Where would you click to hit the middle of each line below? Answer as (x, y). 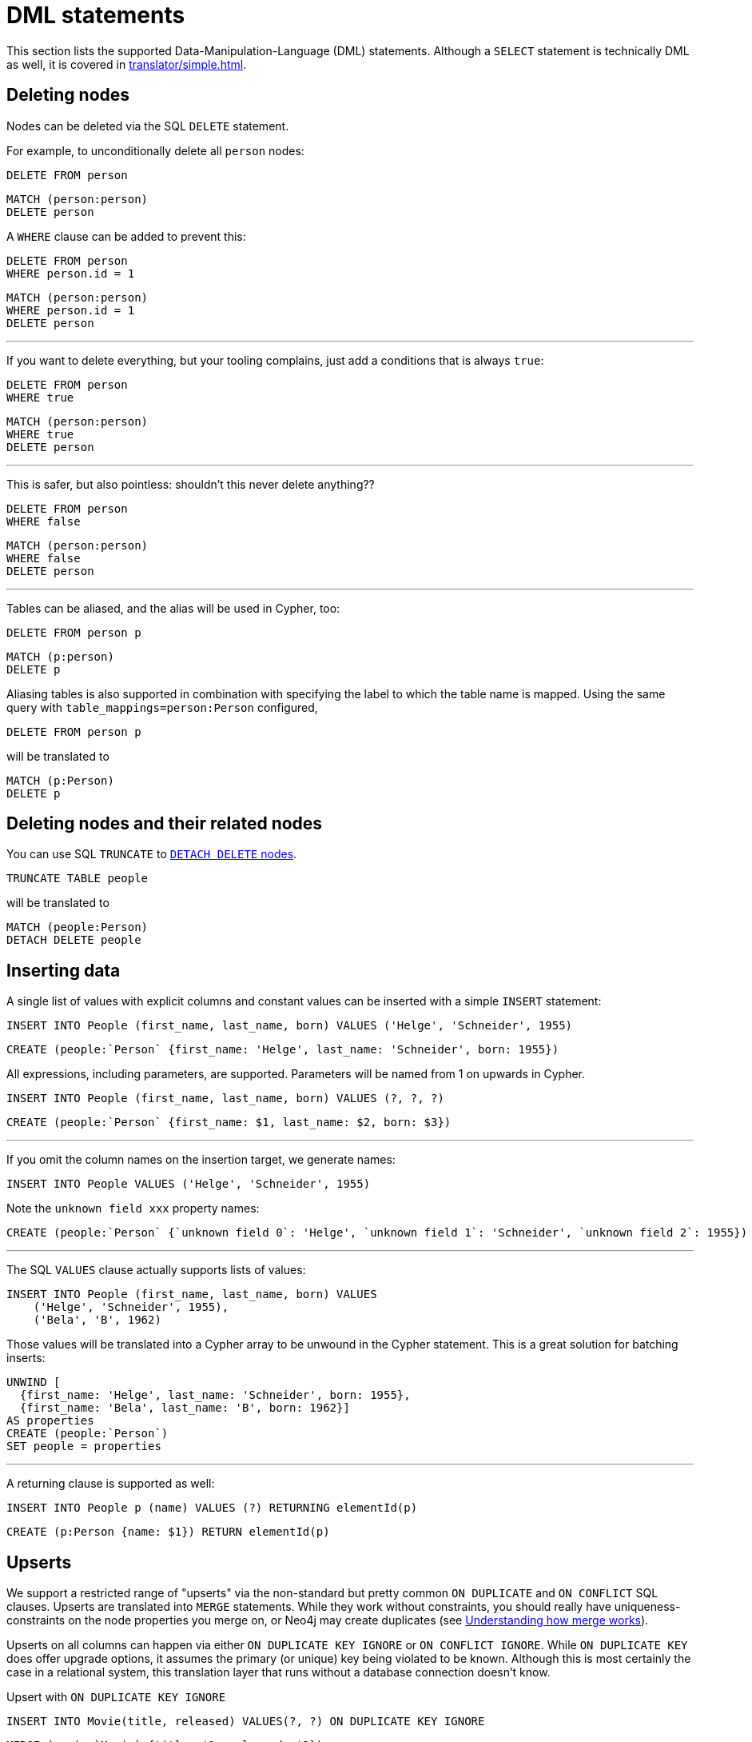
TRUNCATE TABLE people (78, 879)
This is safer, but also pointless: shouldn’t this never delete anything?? (191, 484)
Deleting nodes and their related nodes (165, 824)
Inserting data (64, 970)
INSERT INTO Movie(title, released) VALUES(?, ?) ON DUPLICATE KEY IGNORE (246, 1722)
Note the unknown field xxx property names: (133, 1209)
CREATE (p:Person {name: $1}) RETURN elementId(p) (168, 1532)
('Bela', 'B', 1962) (97, 1320)
